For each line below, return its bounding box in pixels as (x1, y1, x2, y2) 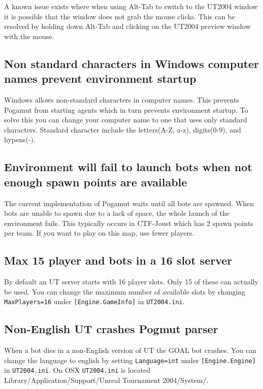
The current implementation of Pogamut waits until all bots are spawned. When (4, 198, 254, 208)
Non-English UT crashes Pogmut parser (4, 321, 218, 337)
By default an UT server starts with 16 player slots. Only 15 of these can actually (4, 276, 258, 287)
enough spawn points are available (4, 174, 187, 189)
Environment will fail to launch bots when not (4, 159, 252, 175)
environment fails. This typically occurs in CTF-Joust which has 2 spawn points (4, 217, 253, 228)
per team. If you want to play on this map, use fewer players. (4, 228, 194, 238)
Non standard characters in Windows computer (4, 55, 259, 71)
